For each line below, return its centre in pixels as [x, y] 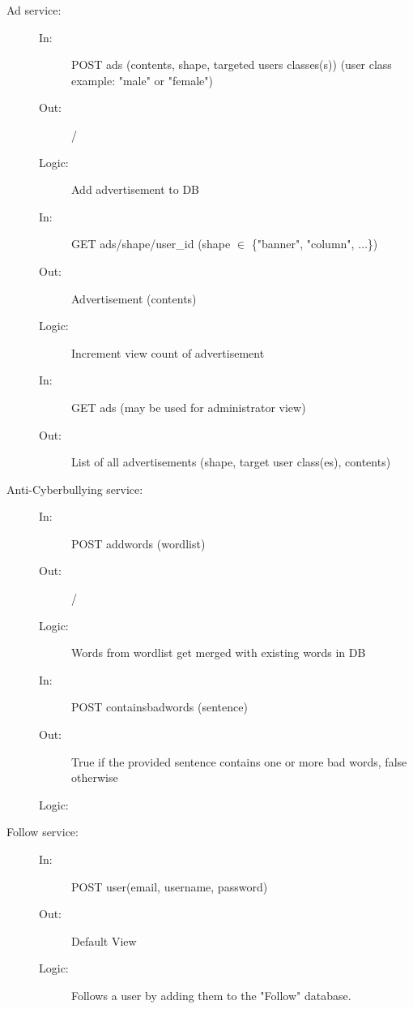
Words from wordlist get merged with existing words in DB [219, 653]
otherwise [95, 777]
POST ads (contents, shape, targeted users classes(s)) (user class [232, 64]
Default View [104, 940]
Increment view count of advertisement [168, 352]
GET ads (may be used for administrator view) [189, 407]
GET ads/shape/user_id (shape [151, 244]
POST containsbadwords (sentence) [160, 707]
